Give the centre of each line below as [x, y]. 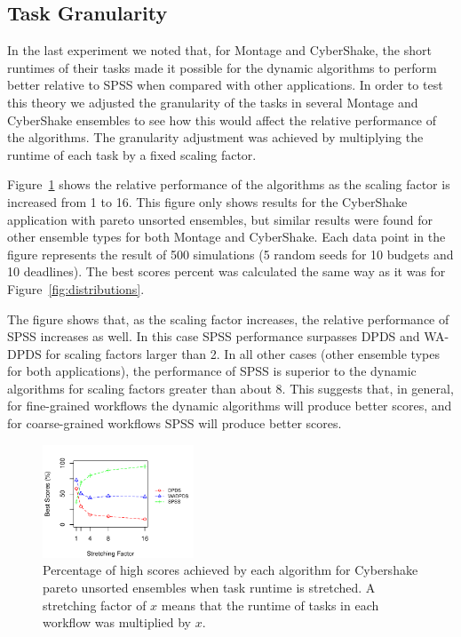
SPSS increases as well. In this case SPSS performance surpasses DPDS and [214, 336]
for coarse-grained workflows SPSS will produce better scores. [175, 423]
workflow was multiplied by [117, 622]
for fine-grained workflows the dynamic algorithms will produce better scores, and [230, 406]
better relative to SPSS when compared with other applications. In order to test [225, 85]
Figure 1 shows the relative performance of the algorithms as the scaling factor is [229, 184]
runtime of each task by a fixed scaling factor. [132, 154]
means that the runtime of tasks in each [270, 605]
